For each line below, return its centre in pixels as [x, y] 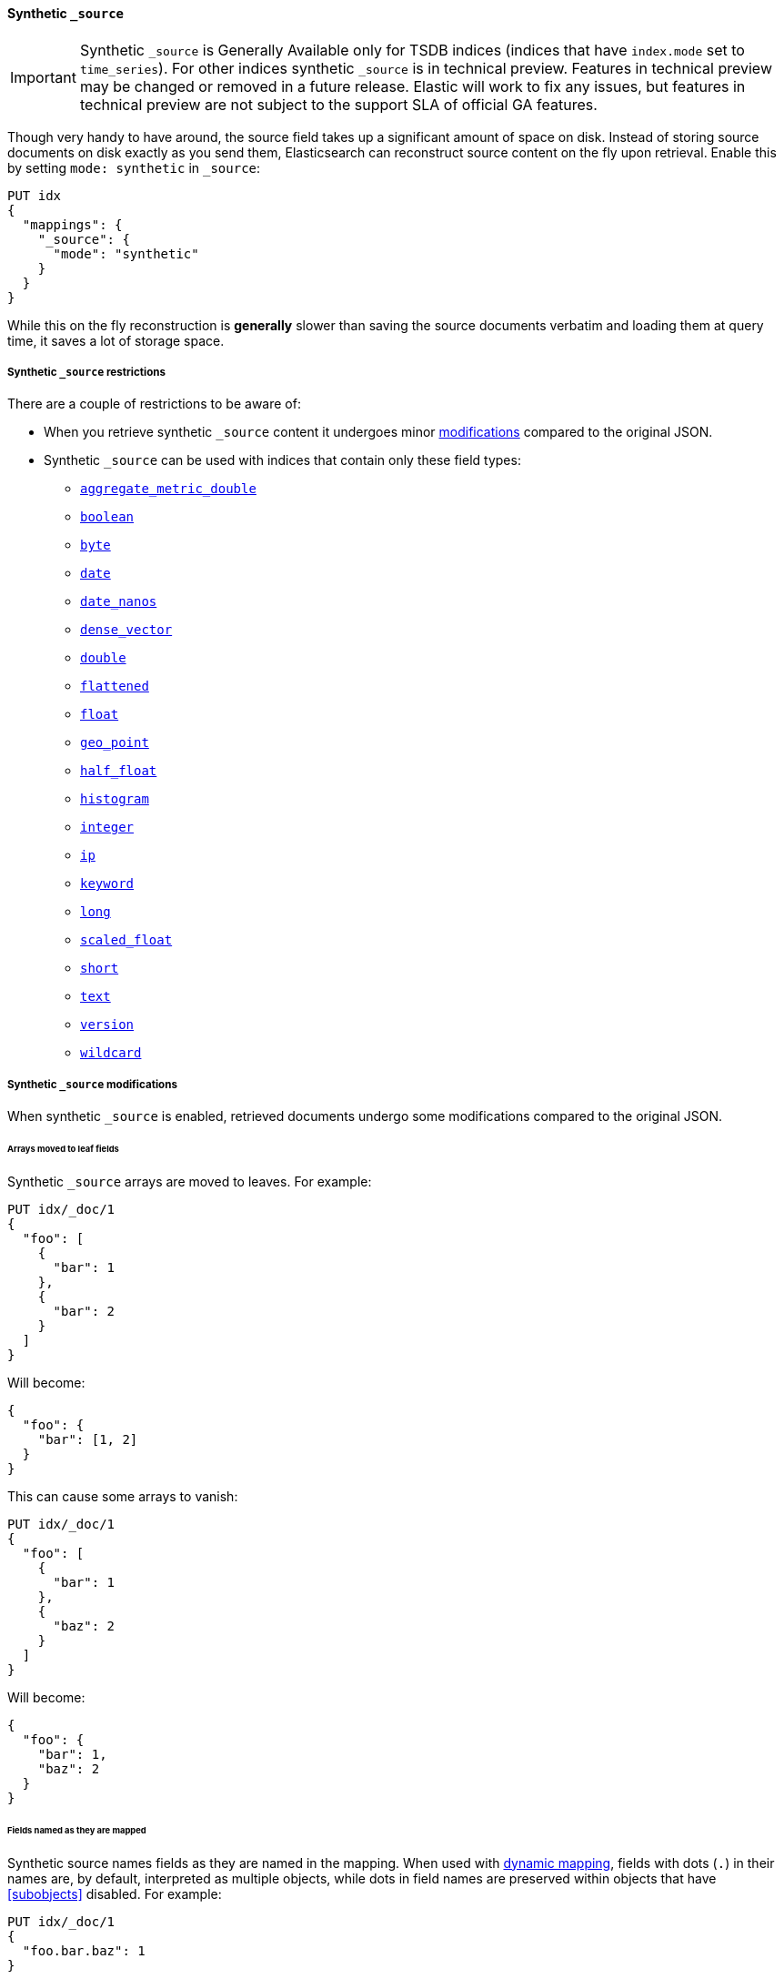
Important [43, 77]
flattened [115, 687]
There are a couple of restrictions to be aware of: [154, 404]
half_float [119, 771]
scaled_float [126, 940]
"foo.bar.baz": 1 [84, 1950]
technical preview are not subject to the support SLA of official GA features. [338, 104]
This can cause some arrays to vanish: [123, 1496]
